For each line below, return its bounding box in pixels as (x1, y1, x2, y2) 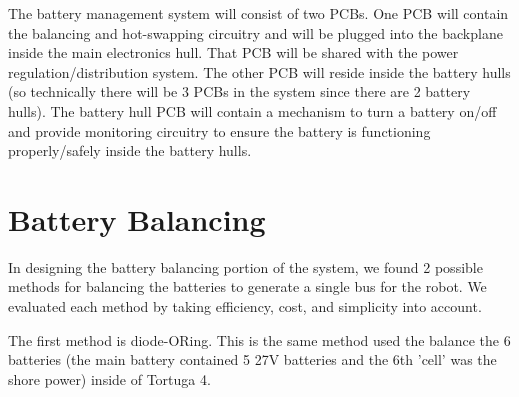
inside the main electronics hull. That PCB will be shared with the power (8, 42, 459, 63)
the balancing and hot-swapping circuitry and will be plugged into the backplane (8, 22, 503, 43)
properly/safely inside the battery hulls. (8, 140, 252, 161)
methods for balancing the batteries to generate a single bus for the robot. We (8, 276, 487, 297)
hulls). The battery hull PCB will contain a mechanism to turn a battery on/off (8, 100, 497, 121)
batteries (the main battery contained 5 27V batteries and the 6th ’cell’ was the (8, 349, 497, 370)
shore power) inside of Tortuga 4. (8, 368, 211, 389)
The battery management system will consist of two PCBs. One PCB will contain (8, 3, 509, 23)
